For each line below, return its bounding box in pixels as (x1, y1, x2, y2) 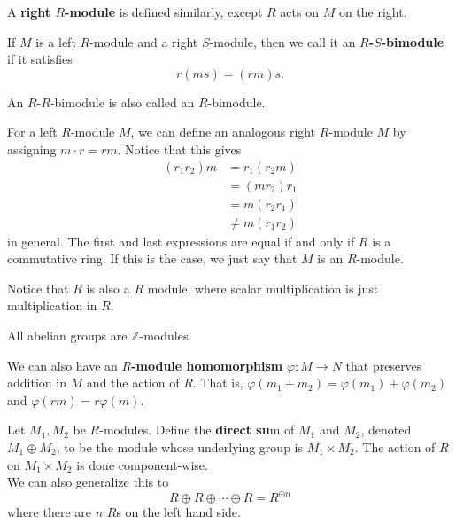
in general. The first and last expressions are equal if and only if (7, 231, 355, 250)
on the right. (338, 3, 407, 20)
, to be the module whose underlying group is (56, 438, 303, 457)
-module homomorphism (131, 356, 283, 374)
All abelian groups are (7, 326, 128, 345)
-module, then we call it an (209, 32, 356, 51)
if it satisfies (7, 50, 73, 68)
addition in (7, 373, 66, 392)
